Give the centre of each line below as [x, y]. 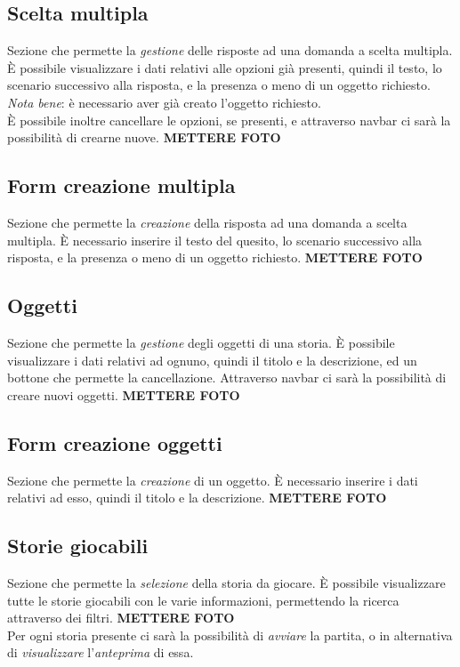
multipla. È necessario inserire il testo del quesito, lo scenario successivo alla [215, 240]
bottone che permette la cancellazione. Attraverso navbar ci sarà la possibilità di [227, 378]
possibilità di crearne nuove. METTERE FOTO [144, 137]
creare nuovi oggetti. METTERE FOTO [124, 394]
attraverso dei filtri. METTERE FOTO [121, 618]
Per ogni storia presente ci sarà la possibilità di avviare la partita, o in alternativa [230, 635]
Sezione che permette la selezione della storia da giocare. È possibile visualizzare [226, 582]
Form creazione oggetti [115, 442]
